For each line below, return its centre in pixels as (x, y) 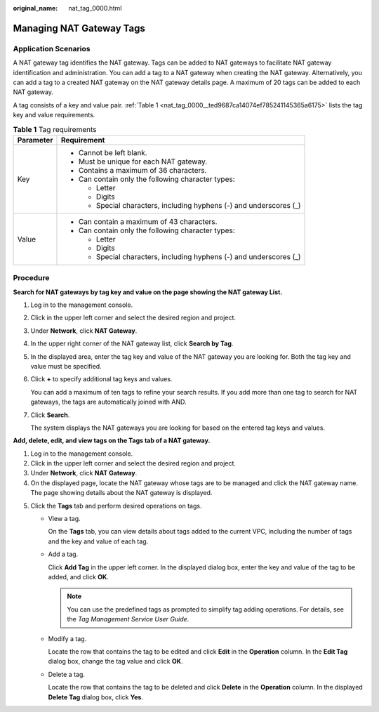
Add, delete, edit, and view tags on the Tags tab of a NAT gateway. (112, 441)
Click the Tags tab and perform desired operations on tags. (116, 506)
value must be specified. (66, 366)
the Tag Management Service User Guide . (128, 619)
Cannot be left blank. (113, 152)
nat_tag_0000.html (95, 8)
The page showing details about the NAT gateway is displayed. (121, 493)
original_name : (35, 8)
